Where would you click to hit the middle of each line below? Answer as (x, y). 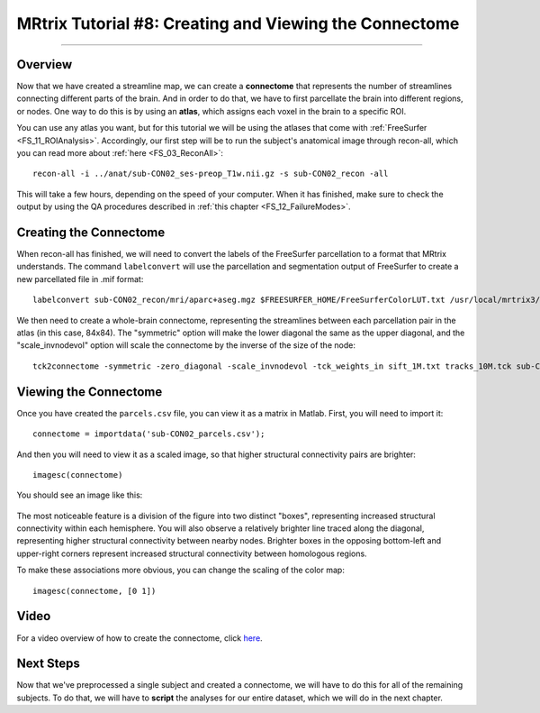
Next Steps (48, 664)
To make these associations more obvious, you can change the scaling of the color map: (181, 570)
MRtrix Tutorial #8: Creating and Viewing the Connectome (238, 23)
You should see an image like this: (80, 495)
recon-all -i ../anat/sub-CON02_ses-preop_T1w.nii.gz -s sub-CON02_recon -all (211, 174)
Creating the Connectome (91, 233)
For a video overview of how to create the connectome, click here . (139, 638)
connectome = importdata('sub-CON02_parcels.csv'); (149, 434)
